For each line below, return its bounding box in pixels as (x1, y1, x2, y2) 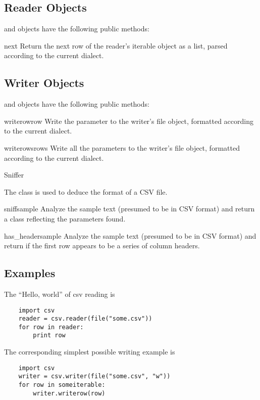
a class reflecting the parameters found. (4, 213, 126, 224)
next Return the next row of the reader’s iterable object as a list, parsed (4, 40, 228, 51)
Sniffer (4, 169, 24, 180)
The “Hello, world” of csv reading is (4, 288, 115, 299)
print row (33, 332, 66, 339)
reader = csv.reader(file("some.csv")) (18, 315, 152, 323)
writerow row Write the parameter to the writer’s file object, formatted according (4, 115, 253, 126)
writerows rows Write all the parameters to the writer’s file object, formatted (4, 142, 240, 153)
